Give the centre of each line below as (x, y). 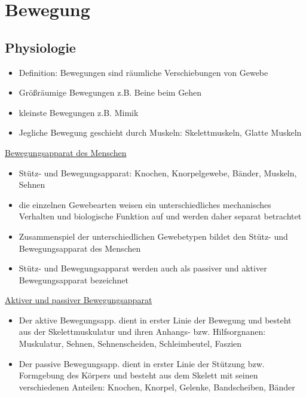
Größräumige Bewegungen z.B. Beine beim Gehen (110, 92)
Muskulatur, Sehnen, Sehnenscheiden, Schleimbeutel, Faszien (130, 343)
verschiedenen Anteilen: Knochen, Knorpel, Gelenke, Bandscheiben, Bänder (157, 387)
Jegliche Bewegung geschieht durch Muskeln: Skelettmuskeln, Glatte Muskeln (160, 132)
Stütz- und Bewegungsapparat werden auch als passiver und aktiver (143, 268)
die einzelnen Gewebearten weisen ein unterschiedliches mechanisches (145, 204)
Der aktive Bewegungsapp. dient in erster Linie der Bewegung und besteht (155, 320)
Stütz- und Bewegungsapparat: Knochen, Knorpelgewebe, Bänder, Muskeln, (158, 172)
